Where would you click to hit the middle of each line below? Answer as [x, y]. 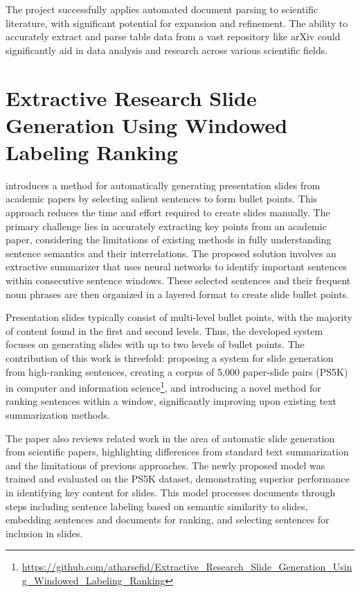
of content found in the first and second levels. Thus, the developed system [164, 330]
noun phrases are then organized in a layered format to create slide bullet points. [177, 294]
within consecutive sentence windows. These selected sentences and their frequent [178, 280]
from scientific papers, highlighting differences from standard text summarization [177, 452]
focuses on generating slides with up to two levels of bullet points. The [155, 344]
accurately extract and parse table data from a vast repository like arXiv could [173, 36]
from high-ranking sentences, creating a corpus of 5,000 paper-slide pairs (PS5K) [177, 371]
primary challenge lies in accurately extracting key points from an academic [166, 226]
